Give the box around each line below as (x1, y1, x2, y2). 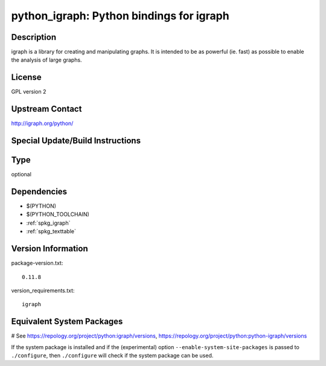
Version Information (11, 243, 88, 254)
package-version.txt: (11, 260, 63, 267)
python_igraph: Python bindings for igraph (11, 9, 229, 22)
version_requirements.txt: (11, 287, 75, 294)
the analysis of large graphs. (11, 56, 82, 63)
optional (11, 171, 31, 178)
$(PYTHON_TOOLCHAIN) (26, 211, 90, 218)
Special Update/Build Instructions (11, 136, 141, 146)
